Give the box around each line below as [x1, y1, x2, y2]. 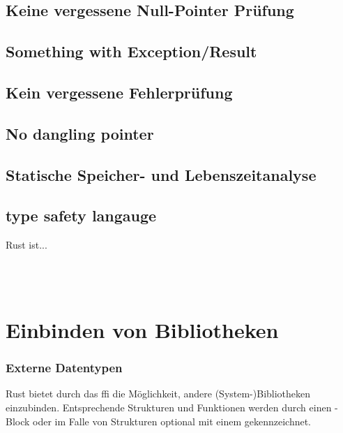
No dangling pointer [6, 122, 154, 144]
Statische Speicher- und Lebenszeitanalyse [6, 163, 317, 185]
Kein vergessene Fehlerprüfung [6, 81, 233, 103]
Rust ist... [6, 237, 47, 252]
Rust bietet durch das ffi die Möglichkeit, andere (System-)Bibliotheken [6, 386, 311, 401]
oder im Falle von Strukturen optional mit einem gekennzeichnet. [33, 413, 312, 428]
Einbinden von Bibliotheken [6, 316, 279, 344]
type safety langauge [6, 205, 157, 226]
